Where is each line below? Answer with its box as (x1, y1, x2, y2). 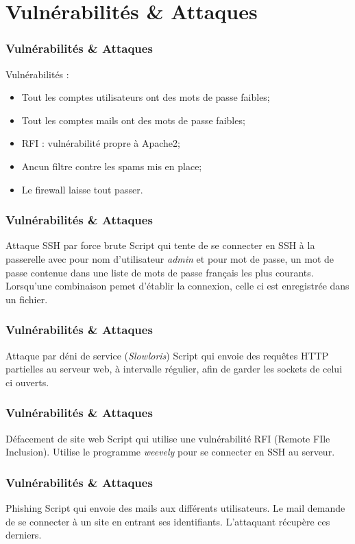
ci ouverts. (5, 375, 49, 389)
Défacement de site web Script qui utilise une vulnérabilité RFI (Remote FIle (5, 431, 330, 445)
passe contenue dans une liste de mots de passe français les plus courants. (5, 265, 314, 279)
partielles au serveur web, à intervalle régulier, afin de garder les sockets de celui (5, 362, 343, 376)
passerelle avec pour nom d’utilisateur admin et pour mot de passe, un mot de (5, 251, 334, 265)
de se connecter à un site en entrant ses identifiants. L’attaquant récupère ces (5, 514, 330, 528)
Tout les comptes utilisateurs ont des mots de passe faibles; (21, 90, 270, 104)
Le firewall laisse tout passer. (21, 182, 143, 196)
